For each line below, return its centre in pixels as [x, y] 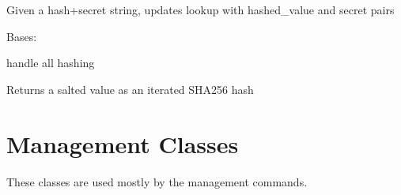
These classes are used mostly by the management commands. [157, 181]
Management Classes [123, 143]
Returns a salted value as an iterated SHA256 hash [130, 89]
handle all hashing [51, 63]
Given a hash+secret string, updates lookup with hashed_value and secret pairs [200, 9]
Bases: [22, 36]
